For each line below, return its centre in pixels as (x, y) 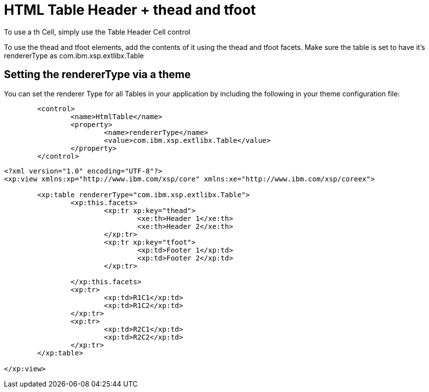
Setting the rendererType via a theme (97, 75)
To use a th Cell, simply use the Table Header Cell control (97, 32)
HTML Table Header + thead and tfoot (130, 10)
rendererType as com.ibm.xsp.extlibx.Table (74, 55)
